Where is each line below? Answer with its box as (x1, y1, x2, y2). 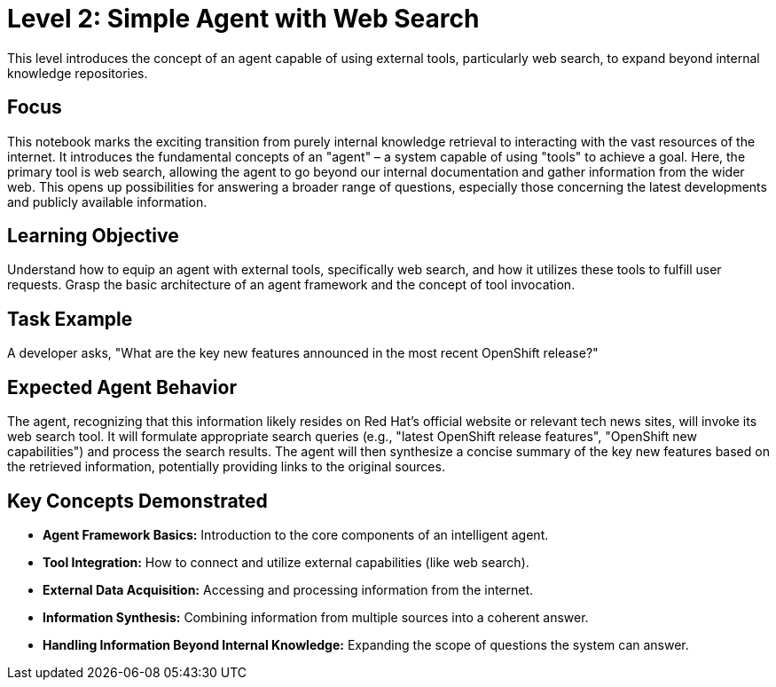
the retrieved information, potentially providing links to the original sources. (7, 459, 445, 475)
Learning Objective (7, 225, 179, 248)
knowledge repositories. (7, 65, 148, 81)
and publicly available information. (7, 193, 208, 209)
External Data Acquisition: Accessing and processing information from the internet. (43, 581, 534, 597)
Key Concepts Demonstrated (7, 489, 268, 512)
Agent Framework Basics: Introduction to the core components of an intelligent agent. (43, 526, 549, 542)
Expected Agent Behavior (7, 375, 237, 399)
